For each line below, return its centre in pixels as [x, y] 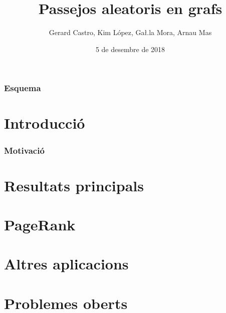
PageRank [40, 225]
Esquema [23, 88]
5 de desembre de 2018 [130, 49]
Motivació [24, 150]
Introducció [45, 123]
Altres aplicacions [66, 264]
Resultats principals [74, 185]
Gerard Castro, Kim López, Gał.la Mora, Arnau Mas [130, 32]
